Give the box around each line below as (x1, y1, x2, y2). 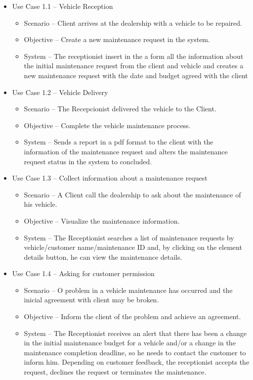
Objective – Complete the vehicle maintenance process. (24, 120, 191, 130)
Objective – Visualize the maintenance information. (24, 215, 180, 226)
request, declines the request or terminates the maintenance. (24, 367, 207, 377)
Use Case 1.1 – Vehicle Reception (12, 1, 113, 11)
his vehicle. (24, 199, 57, 209)
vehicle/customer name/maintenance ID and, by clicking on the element (24, 242, 242, 252)
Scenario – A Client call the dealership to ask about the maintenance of (24, 189, 241, 199)
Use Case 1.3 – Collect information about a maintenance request (12, 173, 208, 183)
